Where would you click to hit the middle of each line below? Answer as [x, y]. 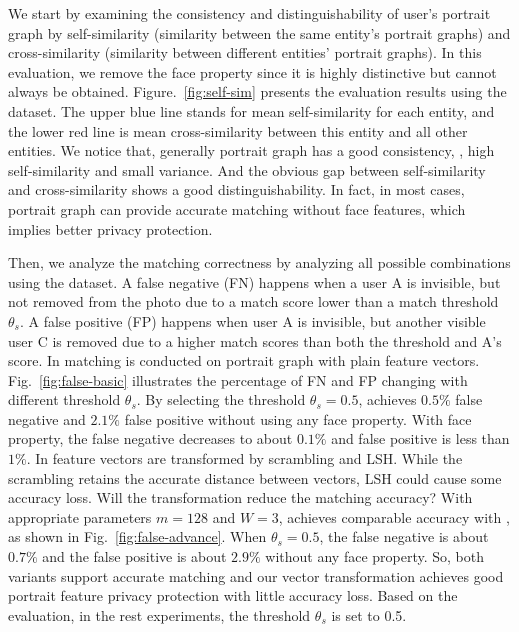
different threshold [64, 399]
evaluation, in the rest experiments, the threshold [159, 614]
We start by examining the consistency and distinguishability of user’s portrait [249, 13]
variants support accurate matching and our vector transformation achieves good [256, 575]
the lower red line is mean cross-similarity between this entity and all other [238, 130]
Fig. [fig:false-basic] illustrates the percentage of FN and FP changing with [238, 379]
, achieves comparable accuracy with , [394, 516]
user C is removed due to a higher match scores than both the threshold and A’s [255, 340]
